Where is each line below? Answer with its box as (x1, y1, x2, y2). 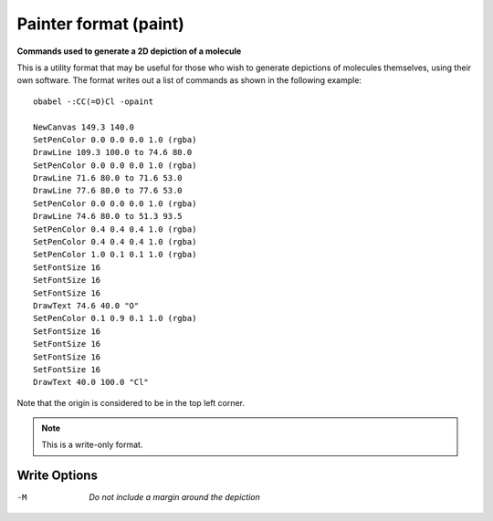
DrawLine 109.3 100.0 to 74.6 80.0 (33, 147, 193, 158)
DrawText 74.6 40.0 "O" (33, 300, 140, 310)
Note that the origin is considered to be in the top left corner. (16, 397, 246, 408)
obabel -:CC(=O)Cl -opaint (33, 96, 154, 107)
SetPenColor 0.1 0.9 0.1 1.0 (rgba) (33, 313, 197, 324)
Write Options (16, 468, 98, 484)
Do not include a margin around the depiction (89, 492, 260, 503)
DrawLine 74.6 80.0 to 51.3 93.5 (33, 211, 183, 222)
